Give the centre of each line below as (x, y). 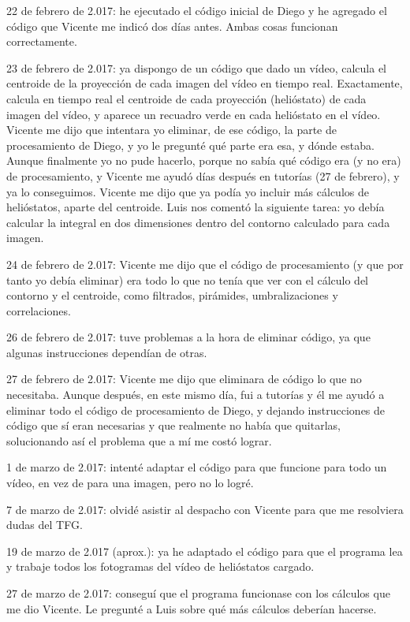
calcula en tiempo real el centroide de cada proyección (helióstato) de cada (186, 98)
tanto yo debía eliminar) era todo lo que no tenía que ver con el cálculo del (187, 279)
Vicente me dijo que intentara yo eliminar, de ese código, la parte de (171, 130)
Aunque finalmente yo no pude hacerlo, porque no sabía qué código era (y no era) (204, 160)
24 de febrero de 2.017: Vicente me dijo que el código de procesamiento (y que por (205, 264)
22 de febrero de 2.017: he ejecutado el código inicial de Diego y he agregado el (197, 10)
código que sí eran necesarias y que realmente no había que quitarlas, (173, 425)
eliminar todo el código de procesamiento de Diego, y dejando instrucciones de (196, 410)
